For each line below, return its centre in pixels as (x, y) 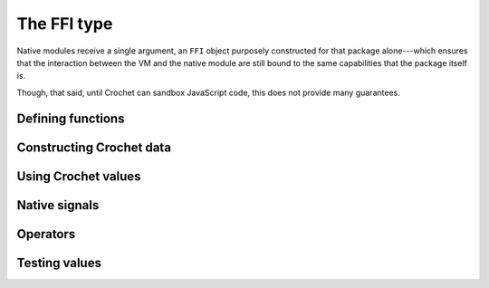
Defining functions (71, 118)
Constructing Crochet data (94, 147)
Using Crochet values (79, 176)
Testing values (59, 263)
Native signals (58, 205)
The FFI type (65, 24)
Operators (46, 234)
